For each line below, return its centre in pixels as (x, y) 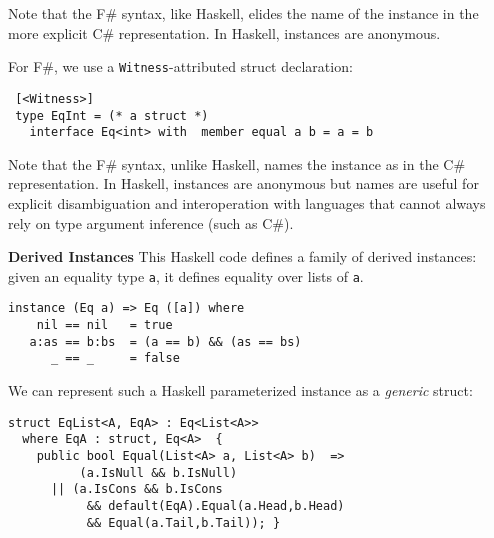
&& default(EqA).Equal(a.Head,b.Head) (215, 505)
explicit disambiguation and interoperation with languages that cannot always (247, 203)
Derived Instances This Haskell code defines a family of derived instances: (242, 256)
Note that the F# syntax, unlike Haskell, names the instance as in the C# (237, 163)
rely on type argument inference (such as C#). (151, 222)
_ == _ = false (115, 358)
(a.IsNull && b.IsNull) (158, 472)
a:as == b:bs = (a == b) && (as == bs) (165, 341)
